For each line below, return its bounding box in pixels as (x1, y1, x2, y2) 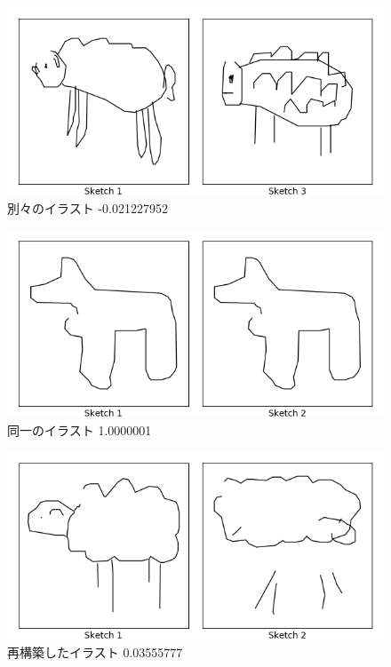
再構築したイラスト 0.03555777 (7, 642, 183, 661)
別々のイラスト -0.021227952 (7, 198, 168, 217)
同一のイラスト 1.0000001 (7, 420, 152, 439)
